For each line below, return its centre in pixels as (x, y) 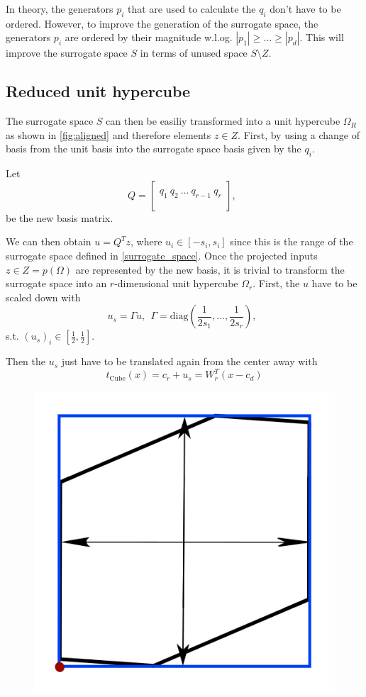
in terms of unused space (194, 53)
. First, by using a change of (299, 134)
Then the (26, 361)
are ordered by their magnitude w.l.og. (149, 37)
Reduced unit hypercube (98, 91)
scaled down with (43, 297)
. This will (322, 37)
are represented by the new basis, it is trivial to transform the (210, 269)
